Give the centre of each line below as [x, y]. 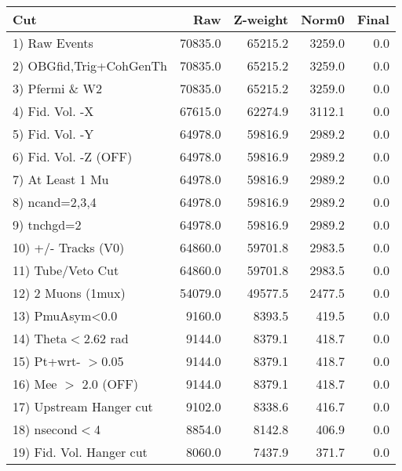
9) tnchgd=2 [47, 225]
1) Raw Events [53, 43]
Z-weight [261, 19]
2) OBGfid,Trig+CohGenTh [90, 65]
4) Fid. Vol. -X [53, 111]
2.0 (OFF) [110, 384]
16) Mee [35, 384]
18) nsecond [45, 429]
